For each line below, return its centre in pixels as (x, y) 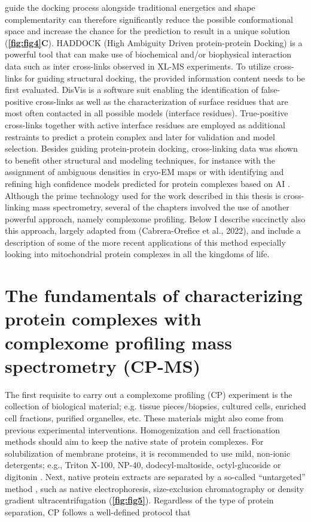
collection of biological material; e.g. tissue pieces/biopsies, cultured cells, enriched (155, 406)
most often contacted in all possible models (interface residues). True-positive (147, 113)
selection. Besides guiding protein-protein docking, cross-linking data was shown (151, 148)
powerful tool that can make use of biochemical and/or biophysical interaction (148, 54)
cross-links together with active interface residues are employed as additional (145, 124)
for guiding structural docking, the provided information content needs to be (165, 78)
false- (271, 90)
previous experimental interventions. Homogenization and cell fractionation (143, 429)
